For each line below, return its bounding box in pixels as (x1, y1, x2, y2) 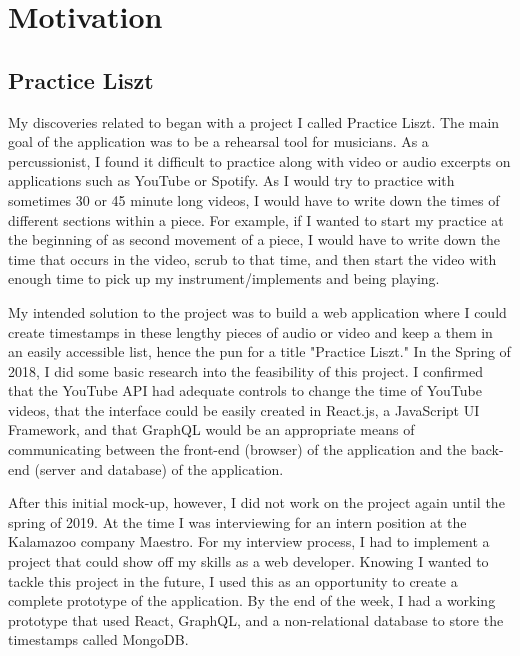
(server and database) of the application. (34, 458, 284, 479)
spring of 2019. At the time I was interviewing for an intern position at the (8, 511, 467, 532)
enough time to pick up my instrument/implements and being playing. (8, 268, 440, 289)
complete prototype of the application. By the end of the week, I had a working (8, 590, 496, 611)
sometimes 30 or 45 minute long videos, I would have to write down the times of (8, 189, 500, 210)
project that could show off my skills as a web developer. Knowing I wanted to (8, 551, 489, 572)
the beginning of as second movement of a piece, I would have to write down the (8, 229, 501, 250)
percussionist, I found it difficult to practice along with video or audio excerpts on (8, 150, 511, 171)
